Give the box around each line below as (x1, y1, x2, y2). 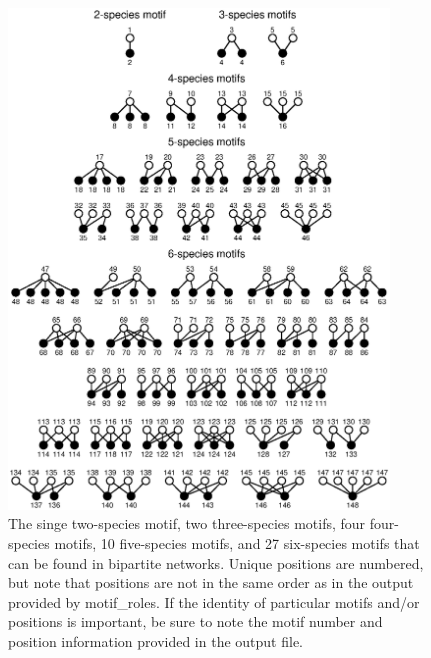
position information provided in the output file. (8, 630, 304, 651)
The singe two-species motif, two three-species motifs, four (8, 513, 366, 534)
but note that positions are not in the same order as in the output (8, 572, 414, 593)
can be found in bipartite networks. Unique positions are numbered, (8, 552, 424, 573)
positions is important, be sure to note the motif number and (8, 611, 383, 632)
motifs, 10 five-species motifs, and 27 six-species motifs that (54, 532, 420, 553)
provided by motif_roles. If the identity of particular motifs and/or (8, 591, 420, 612)
